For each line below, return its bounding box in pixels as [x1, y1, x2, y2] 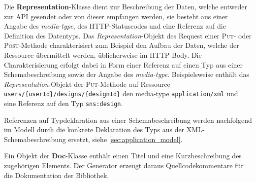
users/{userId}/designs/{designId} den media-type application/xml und [4, 88, 238, 99]
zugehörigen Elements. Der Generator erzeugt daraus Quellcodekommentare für [4, 160, 244, 171]
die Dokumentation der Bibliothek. [4, 170, 109, 180]
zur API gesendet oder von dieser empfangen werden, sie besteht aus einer [4, 11, 228, 21]
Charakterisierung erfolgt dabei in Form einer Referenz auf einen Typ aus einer [4, 59, 243, 70]
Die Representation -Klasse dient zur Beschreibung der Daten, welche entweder [4, 1, 247, 11]
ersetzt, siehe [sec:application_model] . [68, 134, 183, 144]
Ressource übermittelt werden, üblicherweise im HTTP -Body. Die [4, 49, 202, 60]
